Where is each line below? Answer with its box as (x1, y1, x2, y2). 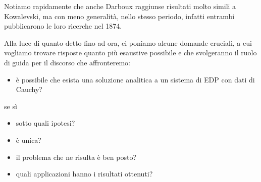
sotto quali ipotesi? (16, 118, 75, 128)
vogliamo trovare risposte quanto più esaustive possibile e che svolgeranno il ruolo (4, 47, 257, 58)
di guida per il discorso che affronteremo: (4, 57, 130, 67)
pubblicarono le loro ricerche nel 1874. (4, 21, 122, 31)
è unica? (16, 134, 41, 145)
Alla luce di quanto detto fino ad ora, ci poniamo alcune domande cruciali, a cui (4, 37, 252, 48)
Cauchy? (16, 84, 42, 95)
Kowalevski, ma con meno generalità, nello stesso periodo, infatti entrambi (4, 11, 235, 21)
